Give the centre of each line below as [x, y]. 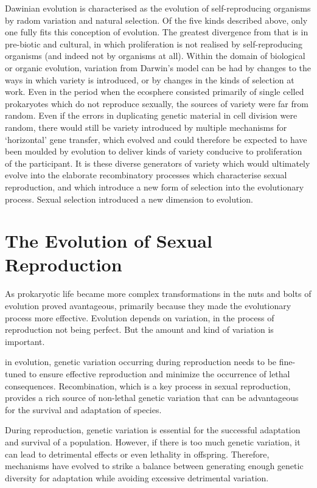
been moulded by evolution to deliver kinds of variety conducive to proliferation [154, 151]
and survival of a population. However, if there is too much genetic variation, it [153, 441]
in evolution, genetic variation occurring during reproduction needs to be [141, 362]
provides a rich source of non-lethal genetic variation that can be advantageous [152, 398]
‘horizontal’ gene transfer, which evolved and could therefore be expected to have [156, 139]
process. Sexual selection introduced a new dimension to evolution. [129, 199]
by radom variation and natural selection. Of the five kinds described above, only [156, 20]
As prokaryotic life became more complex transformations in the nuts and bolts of [158, 294]
